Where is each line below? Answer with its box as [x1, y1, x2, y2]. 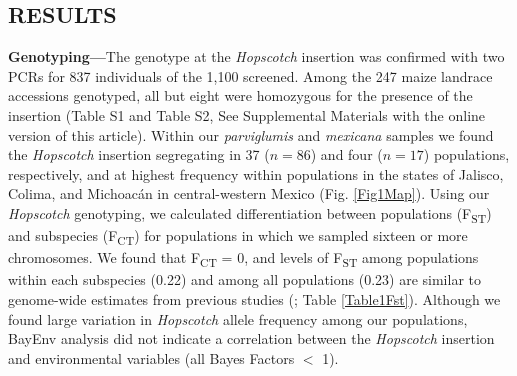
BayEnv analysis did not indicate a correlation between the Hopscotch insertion [8, 328, 495, 349]
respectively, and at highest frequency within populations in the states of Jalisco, [8, 163, 504, 184]
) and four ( [310, 144, 383, 165]
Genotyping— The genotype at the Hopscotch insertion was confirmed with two [8, 46, 505, 67]
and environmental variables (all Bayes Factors [8, 347, 295, 368]
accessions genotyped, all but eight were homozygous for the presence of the [8, 85, 473, 106]
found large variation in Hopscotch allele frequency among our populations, [8, 308, 468, 329]
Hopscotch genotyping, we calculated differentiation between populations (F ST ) [8, 202, 492, 226]
